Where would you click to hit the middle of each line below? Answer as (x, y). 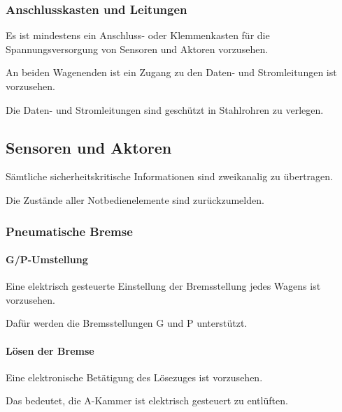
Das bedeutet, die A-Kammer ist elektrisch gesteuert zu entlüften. (147, 400)
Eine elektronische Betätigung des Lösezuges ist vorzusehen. (134, 377)
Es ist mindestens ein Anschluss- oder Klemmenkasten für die (138, 35)
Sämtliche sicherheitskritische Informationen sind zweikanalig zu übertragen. (169, 176)
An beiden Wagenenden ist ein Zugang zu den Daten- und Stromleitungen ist (171, 72)
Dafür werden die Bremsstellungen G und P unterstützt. (127, 323)
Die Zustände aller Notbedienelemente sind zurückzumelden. (135, 199)
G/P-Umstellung (47, 259)
